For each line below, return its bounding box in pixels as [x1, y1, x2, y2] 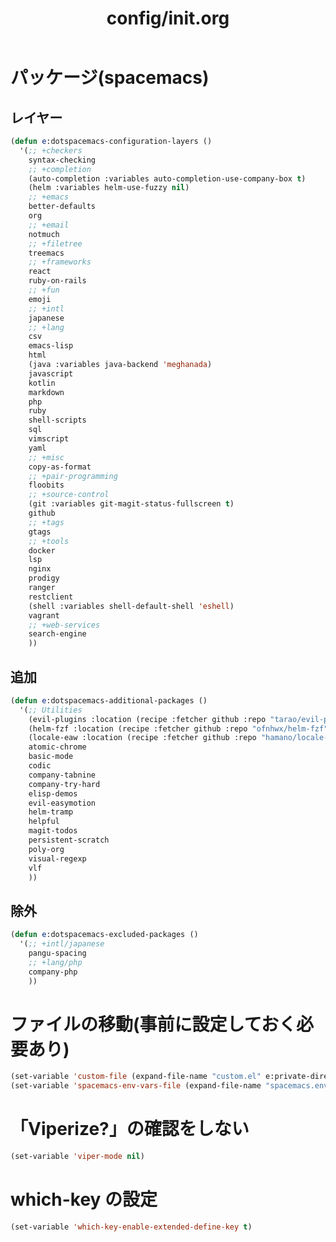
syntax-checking [28, 155, 97, 165]
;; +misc [28, 452, 65, 462]
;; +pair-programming [28, 471, 118, 481]
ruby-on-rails [28, 276, 87, 286]
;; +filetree [28, 238, 83, 249]
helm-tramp [28, 807, 74, 817]
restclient [28, 592, 74, 602]
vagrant [28, 610, 60, 621]
